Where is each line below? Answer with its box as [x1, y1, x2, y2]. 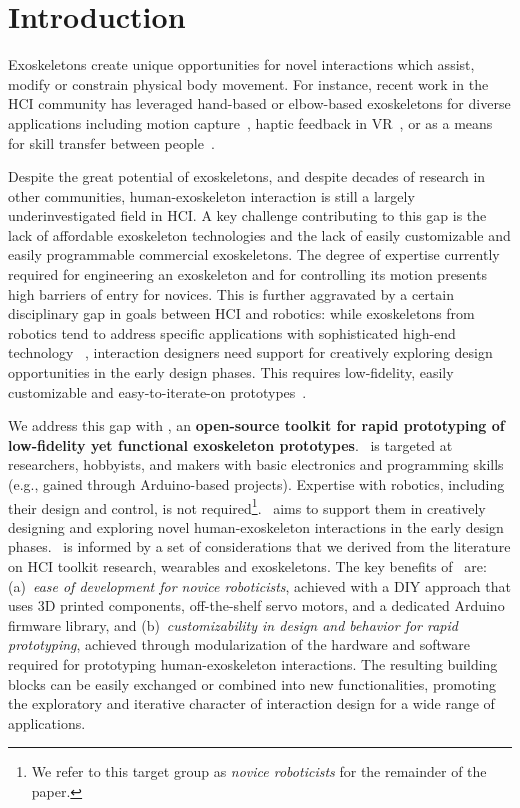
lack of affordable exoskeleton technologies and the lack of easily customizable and [8, 224, 511, 245]
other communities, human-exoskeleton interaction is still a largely [8, 185, 415, 206]
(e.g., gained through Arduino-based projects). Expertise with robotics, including [8, 474, 505, 494]
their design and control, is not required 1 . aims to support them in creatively [8, 494, 486, 518]
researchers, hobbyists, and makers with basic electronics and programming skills [8, 454, 504, 475]
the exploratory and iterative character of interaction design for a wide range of [8, 693, 495, 714]
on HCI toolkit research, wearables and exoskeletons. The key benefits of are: [8, 556, 487, 577]
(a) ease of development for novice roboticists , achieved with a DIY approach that [8, 575, 511, 596]
